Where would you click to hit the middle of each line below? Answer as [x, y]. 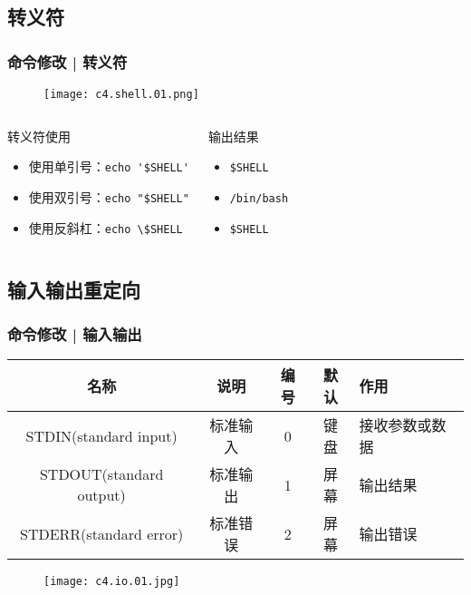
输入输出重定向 [74, 289]
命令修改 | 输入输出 [75, 333]
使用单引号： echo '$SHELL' [109, 166]
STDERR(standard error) [101, 533]
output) [101, 495]
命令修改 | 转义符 [67, 61]
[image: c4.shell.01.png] [121, 94]
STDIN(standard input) [101, 435]
